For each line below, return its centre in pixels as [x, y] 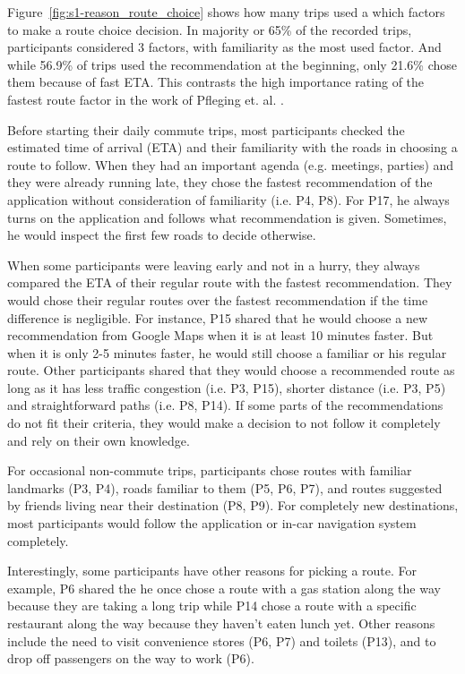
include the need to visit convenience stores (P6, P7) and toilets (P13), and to [222, 640]
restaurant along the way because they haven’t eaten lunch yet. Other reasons [221, 623]
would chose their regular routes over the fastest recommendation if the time [218, 299]
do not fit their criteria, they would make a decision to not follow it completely [224, 423]
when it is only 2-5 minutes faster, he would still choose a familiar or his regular [227, 352]
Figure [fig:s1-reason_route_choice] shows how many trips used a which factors [226, 12]
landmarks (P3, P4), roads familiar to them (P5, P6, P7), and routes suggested [225, 487]
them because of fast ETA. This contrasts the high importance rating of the [216, 82]
